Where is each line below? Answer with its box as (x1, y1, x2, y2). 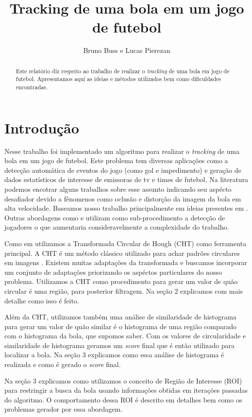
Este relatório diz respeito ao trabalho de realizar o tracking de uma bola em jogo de (16, 67, 230, 75)
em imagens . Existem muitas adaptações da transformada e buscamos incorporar (4, 257, 247, 267)
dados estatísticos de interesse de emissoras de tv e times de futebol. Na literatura (4, 174, 249, 184)
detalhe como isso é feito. (4, 295, 79, 305)
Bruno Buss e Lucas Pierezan (83, 45, 170, 55)
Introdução (4, 117, 79, 137)
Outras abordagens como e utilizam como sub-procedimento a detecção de (4, 212, 225, 222)
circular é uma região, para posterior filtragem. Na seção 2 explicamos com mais (4, 285, 243, 296)
